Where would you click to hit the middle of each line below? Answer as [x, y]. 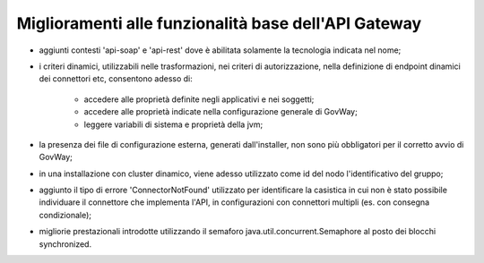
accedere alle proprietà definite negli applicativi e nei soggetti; [199, 99]
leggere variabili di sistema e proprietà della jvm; [173, 124]
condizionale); [65, 215]
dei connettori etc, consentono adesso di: [116, 79]
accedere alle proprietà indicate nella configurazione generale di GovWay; [220, 112]
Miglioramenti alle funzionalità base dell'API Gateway [219, 23]
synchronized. [65, 244]
